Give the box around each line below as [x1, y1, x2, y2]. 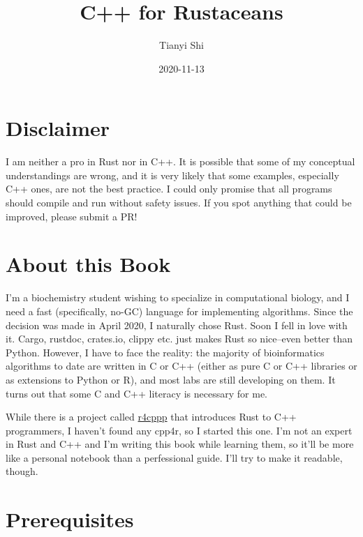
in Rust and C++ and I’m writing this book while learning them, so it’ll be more [6, 437, 354, 451]
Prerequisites [6, 505, 134, 534]
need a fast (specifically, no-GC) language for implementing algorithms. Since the [6, 303, 353, 318]
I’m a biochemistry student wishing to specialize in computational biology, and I [6, 290, 350, 305]
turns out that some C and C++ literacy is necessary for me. [6, 386, 268, 400]
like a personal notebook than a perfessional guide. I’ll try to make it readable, [6, 450, 343, 464]
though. [6, 464, 38, 478]
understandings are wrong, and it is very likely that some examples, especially [6, 167, 339, 182]
